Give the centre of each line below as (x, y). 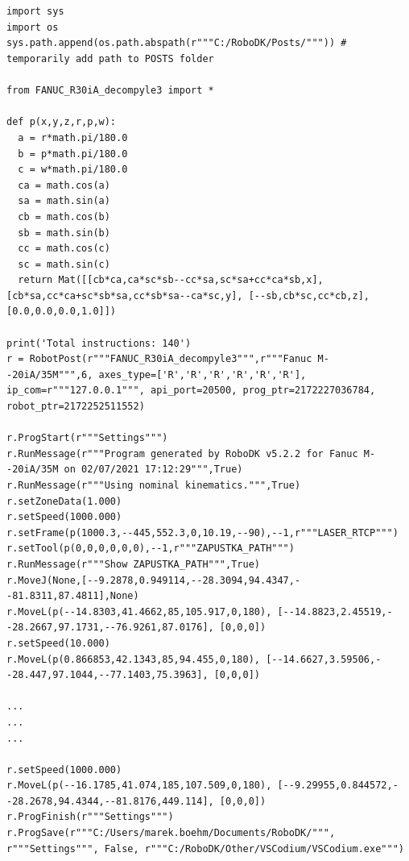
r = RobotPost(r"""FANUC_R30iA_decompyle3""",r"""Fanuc (159, 359)
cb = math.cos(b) (64, 216)
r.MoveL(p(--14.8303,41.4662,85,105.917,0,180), (139, 611)
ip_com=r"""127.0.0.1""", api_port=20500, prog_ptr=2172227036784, (191, 391)
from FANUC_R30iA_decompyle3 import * (110, 91)
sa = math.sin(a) (64, 201)
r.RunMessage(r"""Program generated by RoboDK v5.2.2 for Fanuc (182, 453)
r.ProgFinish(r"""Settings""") (90, 817)
